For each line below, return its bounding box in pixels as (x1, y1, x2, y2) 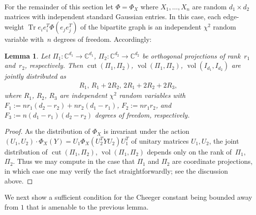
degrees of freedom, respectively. (95, 109, 190, 120)
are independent (60, 90, 107, 100)
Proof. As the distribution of (4, 126, 90, 136)
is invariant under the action (103, 126, 190, 136)
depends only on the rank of (147, 146, 232, 156)
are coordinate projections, (172, 156, 253, 166)
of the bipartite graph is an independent (80, 22, 201, 32)
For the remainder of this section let (4, 1, 113, 11)
